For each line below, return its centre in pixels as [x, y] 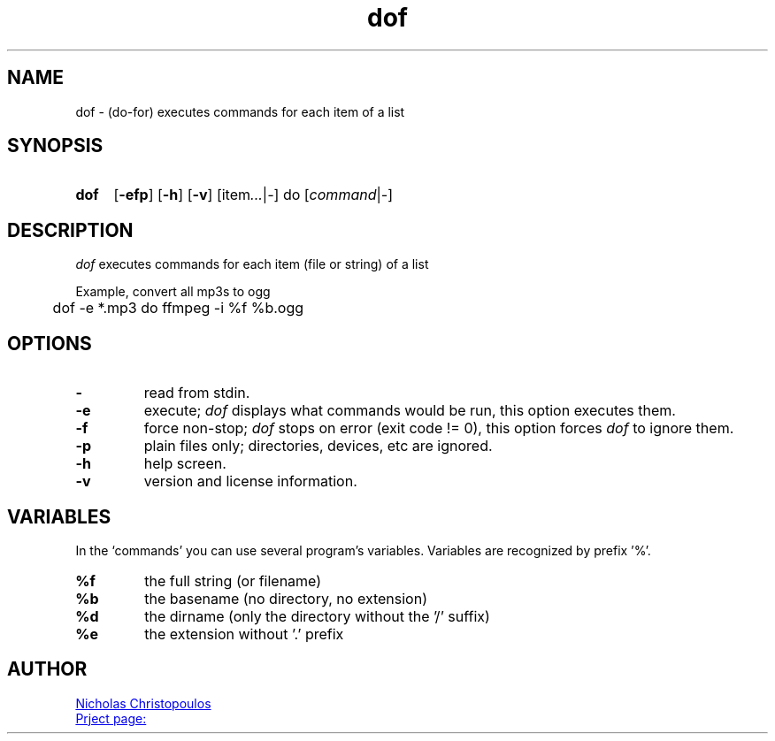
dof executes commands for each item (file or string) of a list [252, 264]
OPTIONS [50, 343]
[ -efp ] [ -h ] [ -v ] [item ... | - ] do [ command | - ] [253, 195]
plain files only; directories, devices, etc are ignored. [318, 446]
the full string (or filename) [233, 581]
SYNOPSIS [55, 146]
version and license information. [250, 481]
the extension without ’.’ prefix [244, 634]
